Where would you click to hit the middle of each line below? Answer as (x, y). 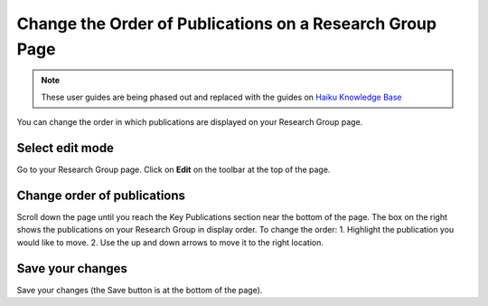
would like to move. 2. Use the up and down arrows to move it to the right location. (170, 242)
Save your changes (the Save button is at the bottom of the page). (140, 290)
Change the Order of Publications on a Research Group (227, 24)
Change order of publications (101, 195)
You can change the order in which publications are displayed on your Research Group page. (190, 122)
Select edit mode (66, 148)
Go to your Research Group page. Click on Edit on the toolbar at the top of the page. (174, 170)
